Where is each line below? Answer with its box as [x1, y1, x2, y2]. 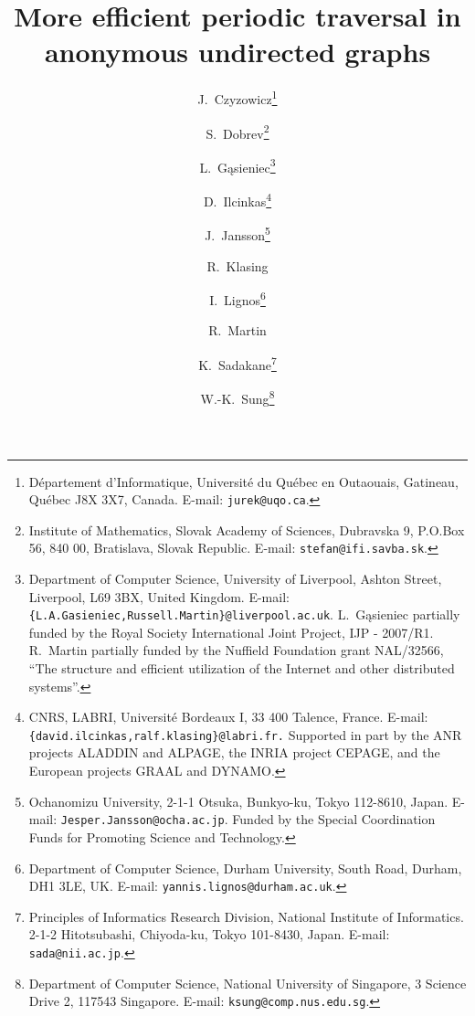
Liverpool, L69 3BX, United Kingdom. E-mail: [28, 587, 290, 606]
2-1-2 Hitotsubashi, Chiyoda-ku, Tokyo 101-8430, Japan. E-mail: [28, 925, 390, 944]
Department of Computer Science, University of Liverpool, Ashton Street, [28, 569, 442, 587]
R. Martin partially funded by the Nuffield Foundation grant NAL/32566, [28, 640, 444, 660]
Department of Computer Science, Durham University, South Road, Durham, [28, 858, 462, 877]
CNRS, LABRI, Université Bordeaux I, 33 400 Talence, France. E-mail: [28, 707, 428, 726]
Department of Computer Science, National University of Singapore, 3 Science [28, 973, 467, 992]
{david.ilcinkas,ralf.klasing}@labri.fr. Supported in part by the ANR [28, 725, 462, 744]
